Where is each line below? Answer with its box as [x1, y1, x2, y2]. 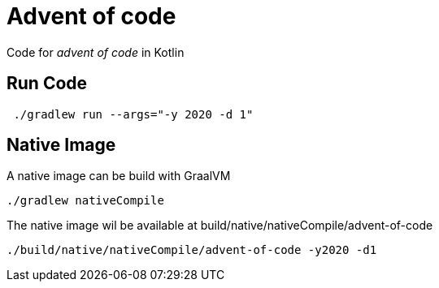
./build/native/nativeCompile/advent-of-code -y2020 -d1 [7, 243, 377, 257]
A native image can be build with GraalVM [7, 169, 231, 183]
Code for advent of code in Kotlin [7, 45, 185, 59]
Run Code [7, 73, 88, 94]
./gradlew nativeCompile [7, 194, 164, 208]
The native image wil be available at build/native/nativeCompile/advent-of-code [7, 218, 433, 233]
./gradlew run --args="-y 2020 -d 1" [13, 107, 254, 121]
